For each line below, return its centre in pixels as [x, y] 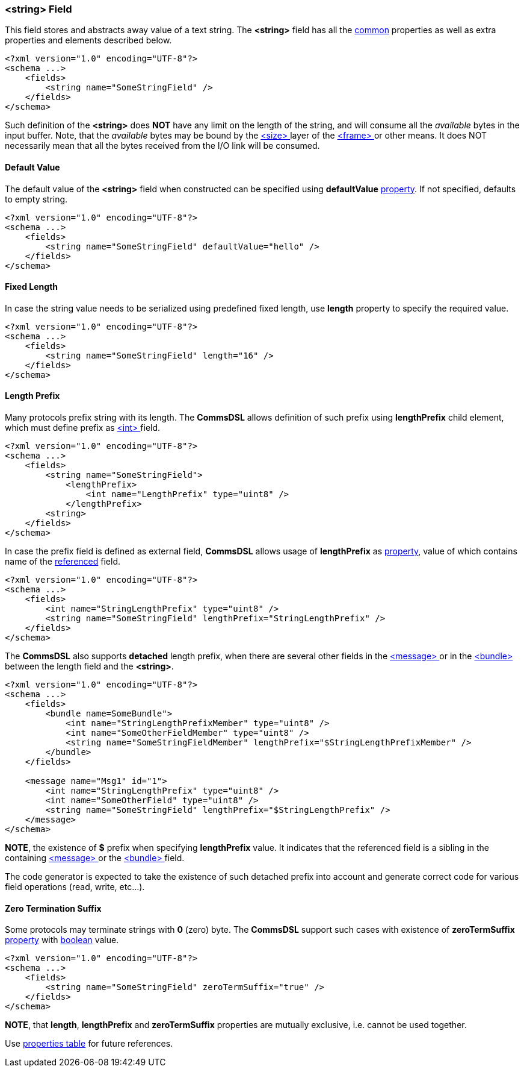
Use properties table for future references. [89, 1044]
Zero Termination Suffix [53, 908]
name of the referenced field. [63, 562]
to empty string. [36, 199]
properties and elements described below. [88, 40]
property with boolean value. [62, 940]
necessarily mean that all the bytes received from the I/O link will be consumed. [162, 146]
